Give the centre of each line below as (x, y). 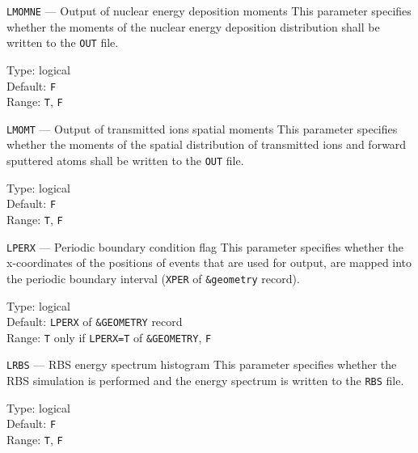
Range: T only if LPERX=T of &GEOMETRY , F (109, 337)
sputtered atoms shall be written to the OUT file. (125, 161)
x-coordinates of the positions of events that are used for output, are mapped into (209, 262)
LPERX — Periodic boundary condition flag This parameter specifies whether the (205, 246)
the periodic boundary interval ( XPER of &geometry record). (153, 278)
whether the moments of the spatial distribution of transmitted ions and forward (207, 144)
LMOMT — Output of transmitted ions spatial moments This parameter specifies (202, 128)
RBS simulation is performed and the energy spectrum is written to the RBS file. (205, 381)
